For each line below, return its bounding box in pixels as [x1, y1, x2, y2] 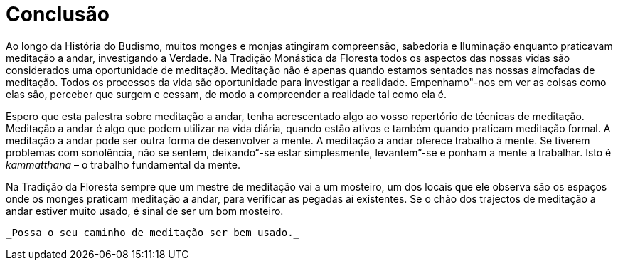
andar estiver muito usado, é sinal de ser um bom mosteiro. [6, 204, 284, 217]
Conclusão [6, 2, 110, 26]
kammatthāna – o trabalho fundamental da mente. [6, 158, 240, 171]
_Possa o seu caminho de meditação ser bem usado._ [6, 226, 300, 238]
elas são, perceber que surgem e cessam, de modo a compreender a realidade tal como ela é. [6, 87, 447, 100]
